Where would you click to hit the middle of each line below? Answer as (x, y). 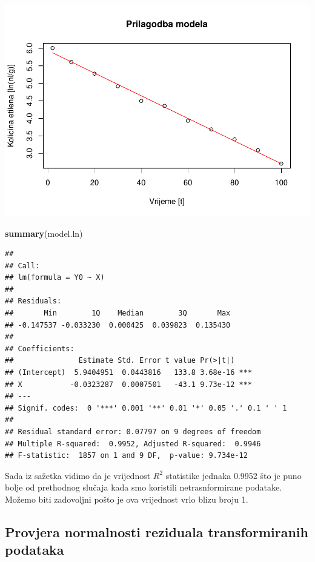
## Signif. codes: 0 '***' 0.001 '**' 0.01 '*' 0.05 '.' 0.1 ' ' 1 (146, 408)
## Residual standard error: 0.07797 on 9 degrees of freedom (133, 432)
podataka (35, 550)
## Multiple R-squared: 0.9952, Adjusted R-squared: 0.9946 (133, 444)
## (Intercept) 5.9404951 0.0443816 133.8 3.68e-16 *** (129, 373)
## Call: (22, 266)
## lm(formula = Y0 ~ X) (55, 278)
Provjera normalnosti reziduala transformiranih (157, 531)
